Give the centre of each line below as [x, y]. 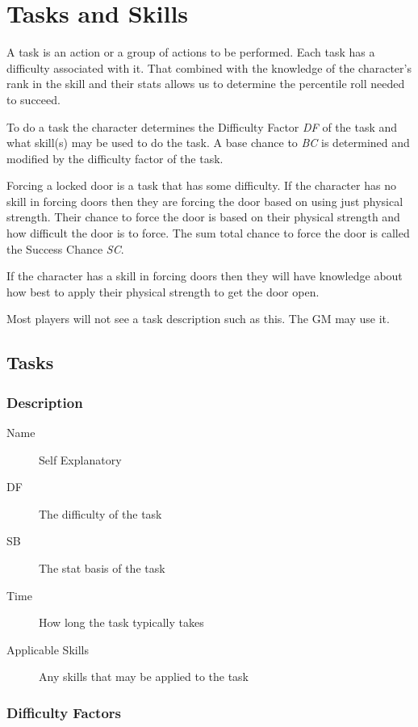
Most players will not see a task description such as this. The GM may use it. [198, 319]
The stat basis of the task [102, 568]
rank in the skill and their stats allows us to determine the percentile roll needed [206, 84]
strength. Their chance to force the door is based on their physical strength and [203, 217]
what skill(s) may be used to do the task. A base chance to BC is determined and [208, 143]
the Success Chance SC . [65, 248]
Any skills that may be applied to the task [144, 677]
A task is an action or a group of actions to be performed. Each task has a [191, 52]
